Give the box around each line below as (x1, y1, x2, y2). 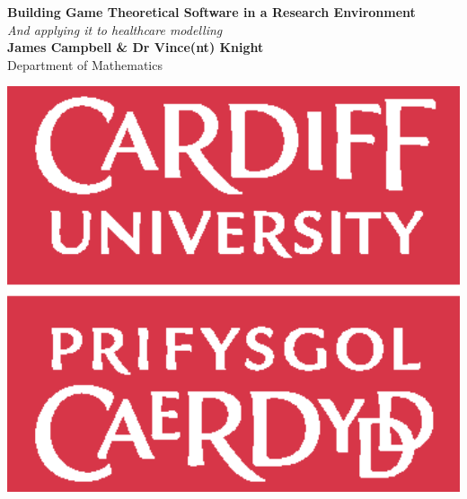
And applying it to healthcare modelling (7, 20, 223, 39)
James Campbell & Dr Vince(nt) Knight (7, 38, 264, 57)
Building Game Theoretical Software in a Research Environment (7, 3, 416, 21)
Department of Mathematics (7, 55, 163, 74)
